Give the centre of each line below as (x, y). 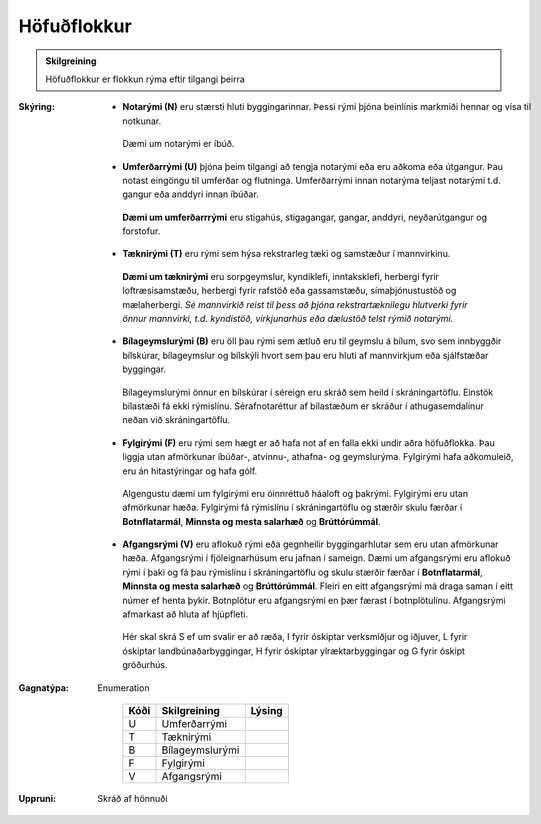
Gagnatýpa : (43, 687)
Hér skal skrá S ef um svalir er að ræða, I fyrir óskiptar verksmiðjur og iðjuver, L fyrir (295, 637)
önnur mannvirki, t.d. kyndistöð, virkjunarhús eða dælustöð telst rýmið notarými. (288, 319)
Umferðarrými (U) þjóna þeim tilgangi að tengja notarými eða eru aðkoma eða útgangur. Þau (313, 166)
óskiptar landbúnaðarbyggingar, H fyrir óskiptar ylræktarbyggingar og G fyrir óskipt (293, 651)
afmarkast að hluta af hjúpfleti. (185, 614)
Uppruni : (37, 798)
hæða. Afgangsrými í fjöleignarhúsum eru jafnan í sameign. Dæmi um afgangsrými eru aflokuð (316, 558)
